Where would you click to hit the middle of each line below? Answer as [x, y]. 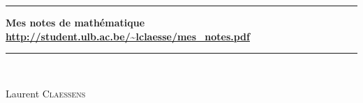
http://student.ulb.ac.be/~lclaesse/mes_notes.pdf [128, 36]
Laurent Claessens [46, 93]
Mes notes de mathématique [75, 22]
